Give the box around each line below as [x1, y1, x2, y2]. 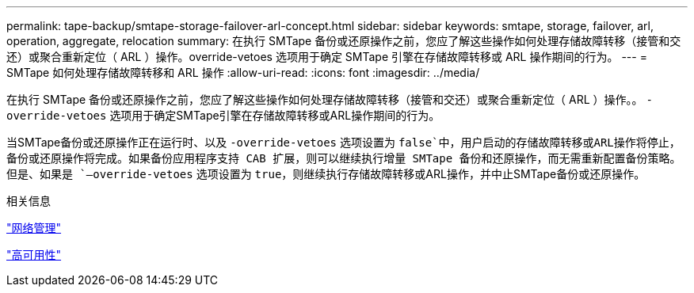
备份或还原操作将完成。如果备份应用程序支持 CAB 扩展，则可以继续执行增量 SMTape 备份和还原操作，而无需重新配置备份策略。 [6, 152, 681, 165]
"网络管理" [6, 221, 62, 234]
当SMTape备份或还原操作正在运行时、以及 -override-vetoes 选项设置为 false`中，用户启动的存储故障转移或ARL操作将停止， [6, 135, 681, 149]
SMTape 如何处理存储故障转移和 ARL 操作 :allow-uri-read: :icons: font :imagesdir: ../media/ [6, 66, 480, 79]
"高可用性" [6, 248, 62, 261]
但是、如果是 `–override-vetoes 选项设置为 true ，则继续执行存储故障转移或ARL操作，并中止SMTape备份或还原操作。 [6, 167, 646, 181]
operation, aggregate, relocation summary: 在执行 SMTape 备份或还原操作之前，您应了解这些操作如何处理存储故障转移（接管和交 [6, 34, 681, 48]
